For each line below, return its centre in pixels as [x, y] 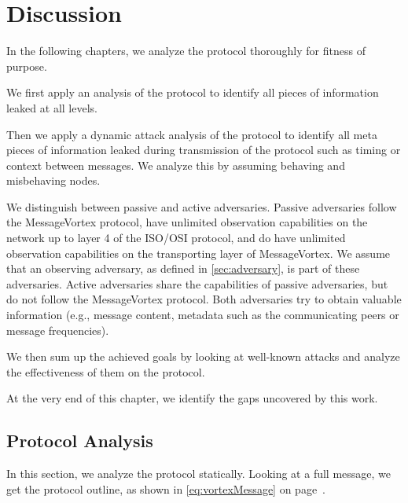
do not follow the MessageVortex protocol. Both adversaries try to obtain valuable [204, 299]
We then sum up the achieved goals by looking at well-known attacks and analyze [203, 356]
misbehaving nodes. [53, 180]
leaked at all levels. [52, 107]
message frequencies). [58, 330]
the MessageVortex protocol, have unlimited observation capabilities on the [187, 222]
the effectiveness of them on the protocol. [106, 371]
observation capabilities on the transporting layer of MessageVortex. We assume [198, 253]
